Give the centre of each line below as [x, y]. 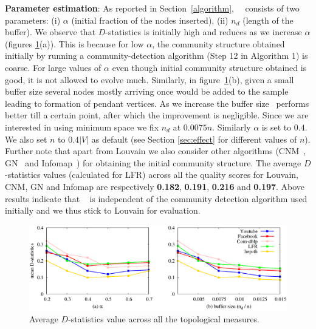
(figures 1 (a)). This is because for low [74, 43]
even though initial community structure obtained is [209, 67]
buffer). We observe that [50, 32]
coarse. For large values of [53, 67]
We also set [26, 139]
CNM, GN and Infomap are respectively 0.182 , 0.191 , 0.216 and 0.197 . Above [155, 186]
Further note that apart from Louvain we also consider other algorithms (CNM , [156, 151]
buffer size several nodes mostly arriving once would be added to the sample [147, 91]
